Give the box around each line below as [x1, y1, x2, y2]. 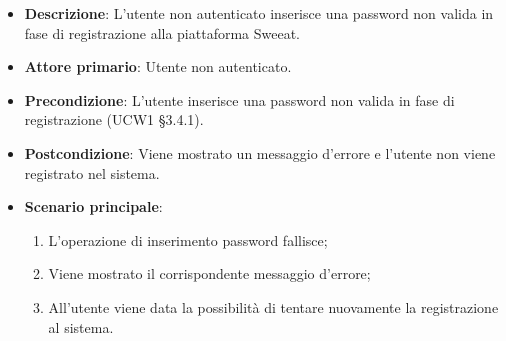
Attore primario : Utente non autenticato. [24, 56, 292, 77]
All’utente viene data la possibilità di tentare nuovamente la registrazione [48, 296, 499, 317]
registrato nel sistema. [24, 162, 160, 183]
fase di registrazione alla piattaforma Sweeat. [24, 22, 301, 43]
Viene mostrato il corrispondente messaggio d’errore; [48, 263, 371, 284]
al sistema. [48, 316, 114, 337]
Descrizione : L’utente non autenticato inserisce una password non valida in [24, 3, 494, 23]
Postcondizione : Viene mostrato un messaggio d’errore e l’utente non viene [24, 142, 496, 163]
